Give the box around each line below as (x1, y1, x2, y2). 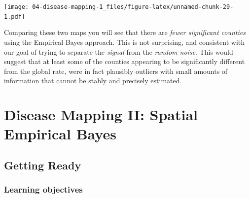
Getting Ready (4, 157, 81, 172)
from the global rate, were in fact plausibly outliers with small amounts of (4, 66, 228, 76)
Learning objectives (4, 183, 83, 196)
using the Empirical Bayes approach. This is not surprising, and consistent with (4, 36, 245, 47)
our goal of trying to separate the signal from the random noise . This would (4, 46, 233, 57)
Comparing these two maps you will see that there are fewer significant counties (4, 27, 246, 37)
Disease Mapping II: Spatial (4, 104, 198, 125)
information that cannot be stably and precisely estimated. (4, 75, 182, 86)
